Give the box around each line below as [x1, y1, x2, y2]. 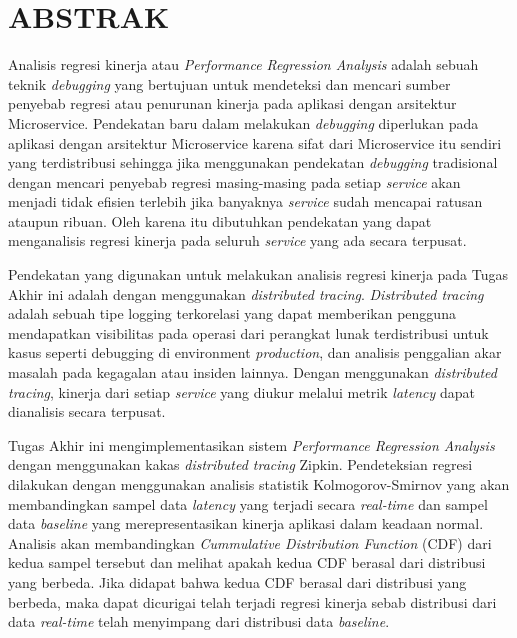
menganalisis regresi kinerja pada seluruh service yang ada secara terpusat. [8, 230, 467, 251]
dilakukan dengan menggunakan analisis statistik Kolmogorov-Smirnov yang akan [8, 474, 510, 494]
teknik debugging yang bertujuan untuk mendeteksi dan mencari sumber [8, 73, 451, 94]
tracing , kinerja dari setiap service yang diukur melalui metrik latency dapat [8, 381, 475, 402]
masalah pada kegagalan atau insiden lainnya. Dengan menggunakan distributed [8, 362, 497, 383]
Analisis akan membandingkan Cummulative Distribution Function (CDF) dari [8, 532, 492, 553]
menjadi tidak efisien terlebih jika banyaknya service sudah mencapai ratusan [8, 191, 483, 212]
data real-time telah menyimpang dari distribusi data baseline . [8, 611, 390, 632]
